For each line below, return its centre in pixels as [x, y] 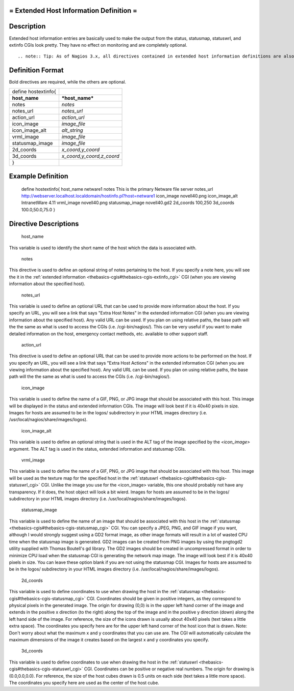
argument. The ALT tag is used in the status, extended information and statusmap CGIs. [98, 449]
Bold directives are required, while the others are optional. [68, 82]
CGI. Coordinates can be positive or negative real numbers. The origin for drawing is [169, 669]
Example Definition [39, 176]
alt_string [72, 130]
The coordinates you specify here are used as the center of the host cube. [84, 683]
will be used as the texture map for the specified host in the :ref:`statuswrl [84, 478]
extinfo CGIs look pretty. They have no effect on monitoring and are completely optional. [98, 45]
